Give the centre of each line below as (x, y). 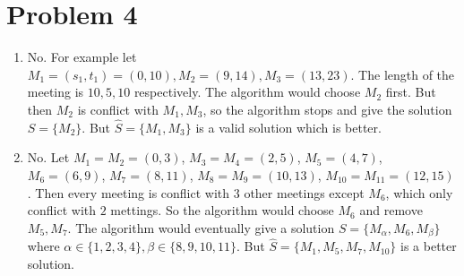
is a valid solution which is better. (288, 127)
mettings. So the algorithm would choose (222, 210)
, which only (419, 192)
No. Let (48, 157)
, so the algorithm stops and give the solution (327, 109)
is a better (429, 246)
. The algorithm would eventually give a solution (201, 227)
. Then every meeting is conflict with (129, 192)
